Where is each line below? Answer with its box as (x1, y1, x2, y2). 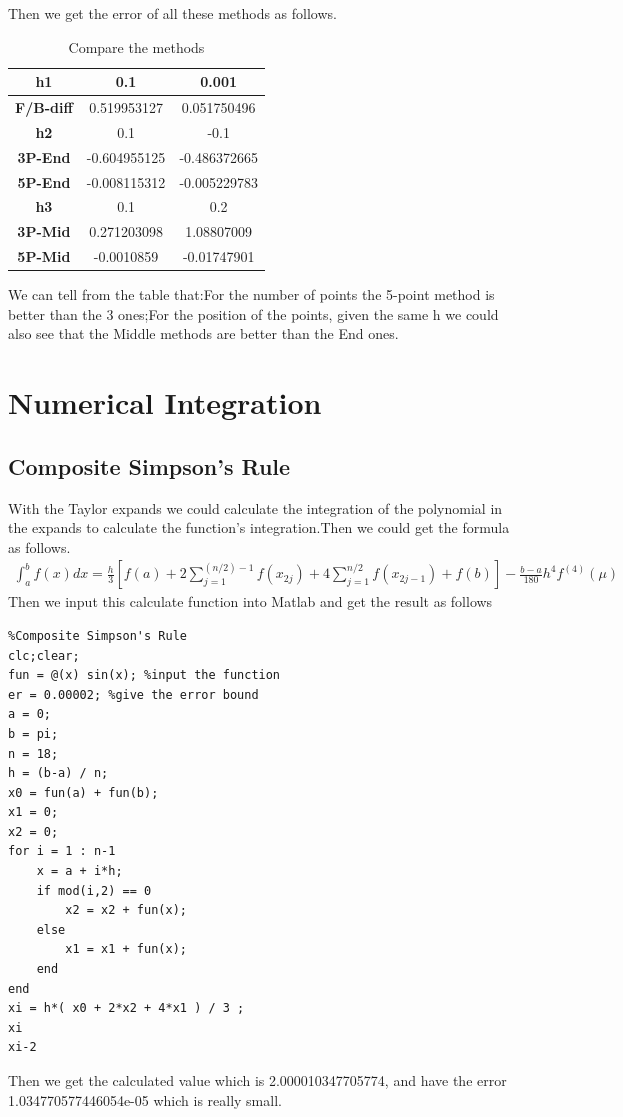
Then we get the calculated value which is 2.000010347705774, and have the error (8, 1070, 507, 1091)
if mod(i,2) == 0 (36, 883, 152, 898)
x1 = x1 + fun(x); (65, 942, 187, 957)
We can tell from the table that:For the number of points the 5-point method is (8, 284, 495, 305)
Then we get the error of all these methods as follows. (8, 3, 337, 23)
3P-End (17, 146, 71, 167)
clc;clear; (8, 648, 80, 663)
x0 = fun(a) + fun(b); (8, 785, 159, 800)
